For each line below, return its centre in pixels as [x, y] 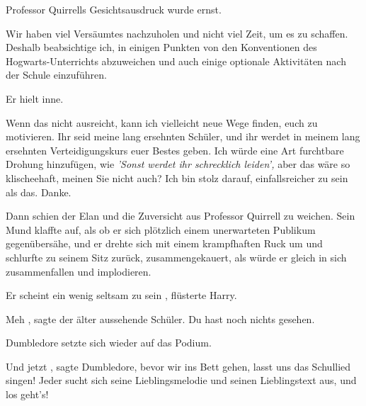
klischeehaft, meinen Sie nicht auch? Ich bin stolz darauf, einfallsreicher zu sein [177, 177]
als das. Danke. [39, 192]
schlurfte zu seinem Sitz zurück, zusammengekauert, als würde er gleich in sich [176, 257]
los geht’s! [27, 394]
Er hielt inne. [35, 98]
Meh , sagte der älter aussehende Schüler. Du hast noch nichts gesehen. [160, 318]
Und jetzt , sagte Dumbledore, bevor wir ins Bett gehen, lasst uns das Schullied [178, 366]
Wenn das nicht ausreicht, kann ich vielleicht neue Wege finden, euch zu [162, 122]
